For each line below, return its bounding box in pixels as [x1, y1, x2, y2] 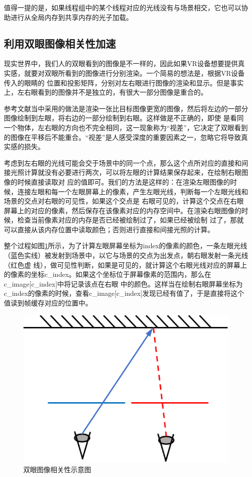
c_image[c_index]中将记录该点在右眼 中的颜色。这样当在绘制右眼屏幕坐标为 [4, 278, 243, 289]
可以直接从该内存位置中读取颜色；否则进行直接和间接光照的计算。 [4, 224, 214, 234]
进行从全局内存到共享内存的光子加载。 [10, 12, 133, 22]
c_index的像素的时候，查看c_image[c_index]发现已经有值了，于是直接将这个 [4, 288, 244, 298]
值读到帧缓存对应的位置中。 [4, 298, 92, 308]
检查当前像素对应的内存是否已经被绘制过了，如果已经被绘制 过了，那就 [17, 215, 244, 225]
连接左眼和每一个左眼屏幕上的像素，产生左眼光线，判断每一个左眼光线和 [17, 186, 248, 196]
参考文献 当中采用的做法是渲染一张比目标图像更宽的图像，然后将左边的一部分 [4, 103, 248, 113]
